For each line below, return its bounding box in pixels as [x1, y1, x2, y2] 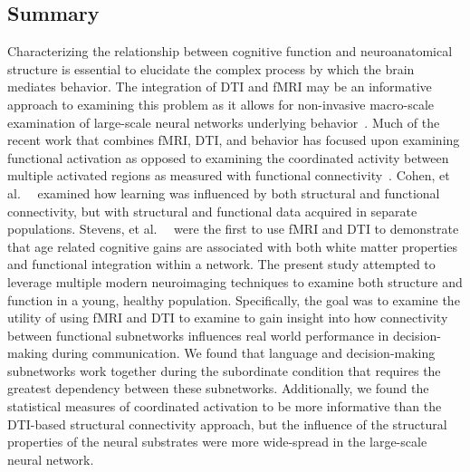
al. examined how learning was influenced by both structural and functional [7, 183, 440, 202]
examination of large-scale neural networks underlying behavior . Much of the [7, 112, 440, 131]
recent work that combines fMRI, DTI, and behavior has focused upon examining [7, 130, 460, 149]
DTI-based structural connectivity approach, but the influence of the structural [7, 414, 447, 433]
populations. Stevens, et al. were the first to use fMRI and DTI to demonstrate [7, 219, 459, 238]
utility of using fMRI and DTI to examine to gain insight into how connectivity [7, 308, 448, 327]
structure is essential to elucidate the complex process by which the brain [7, 59, 415, 78]
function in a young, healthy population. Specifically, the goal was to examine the [7, 290, 460, 309]
